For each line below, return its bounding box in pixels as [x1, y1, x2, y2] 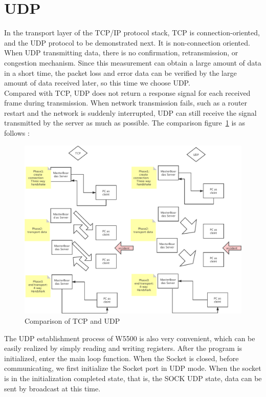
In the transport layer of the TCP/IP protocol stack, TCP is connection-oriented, [4, 27, 260, 38]
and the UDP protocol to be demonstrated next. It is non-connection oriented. [4, 37, 250, 48]
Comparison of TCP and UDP [25, 316, 120, 326]
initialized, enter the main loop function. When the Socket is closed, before [4, 352, 239, 363]
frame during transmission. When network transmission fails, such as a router [4, 97, 248, 108]
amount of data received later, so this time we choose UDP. [4, 77, 190, 88]
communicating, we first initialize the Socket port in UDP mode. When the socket [4, 363, 261, 373]
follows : [4, 128, 30, 138]
